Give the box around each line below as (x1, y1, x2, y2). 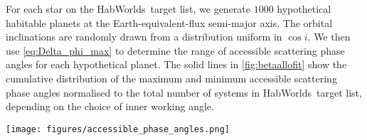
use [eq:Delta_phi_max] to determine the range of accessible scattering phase (6, 43, 345, 58)
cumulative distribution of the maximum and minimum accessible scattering (6, 70, 337, 85)
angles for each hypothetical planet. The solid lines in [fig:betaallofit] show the (6, 57, 347, 72)
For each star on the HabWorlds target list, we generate (6, 1, 250, 16)
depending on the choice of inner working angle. (6, 99, 214, 114)
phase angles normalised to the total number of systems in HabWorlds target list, (6, 85, 362, 99)
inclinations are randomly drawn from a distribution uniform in (6, 29, 282, 44)
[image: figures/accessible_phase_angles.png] (6, 124, 230, 134)
